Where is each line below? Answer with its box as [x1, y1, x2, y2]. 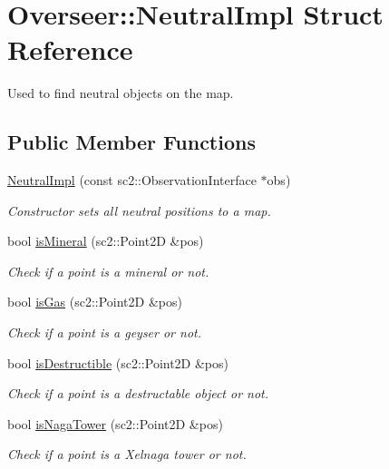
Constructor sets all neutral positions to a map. [7, 200, 271, 220]
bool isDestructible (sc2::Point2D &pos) [7, 353, 229, 372]
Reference [7, 31, 133, 68]
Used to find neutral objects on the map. [7, 83, 234, 103]
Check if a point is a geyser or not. [7, 323, 202, 342]
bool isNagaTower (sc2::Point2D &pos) [7, 414, 223, 433]
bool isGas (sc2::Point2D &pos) [7, 292, 182, 311]
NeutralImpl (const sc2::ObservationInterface [7, 171, 257, 190]
